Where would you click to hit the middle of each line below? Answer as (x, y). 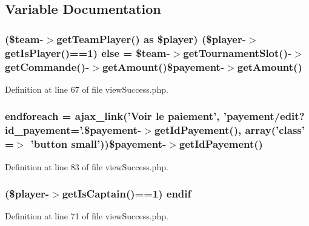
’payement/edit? (264, 116)
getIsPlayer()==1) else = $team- (88, 52)
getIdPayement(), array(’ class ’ (229, 130)
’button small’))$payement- (98, 144)
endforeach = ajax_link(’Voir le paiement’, (112, 116)
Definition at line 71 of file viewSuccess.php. (87, 216)
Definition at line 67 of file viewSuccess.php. (87, 89)
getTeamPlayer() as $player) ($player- (151, 38)
